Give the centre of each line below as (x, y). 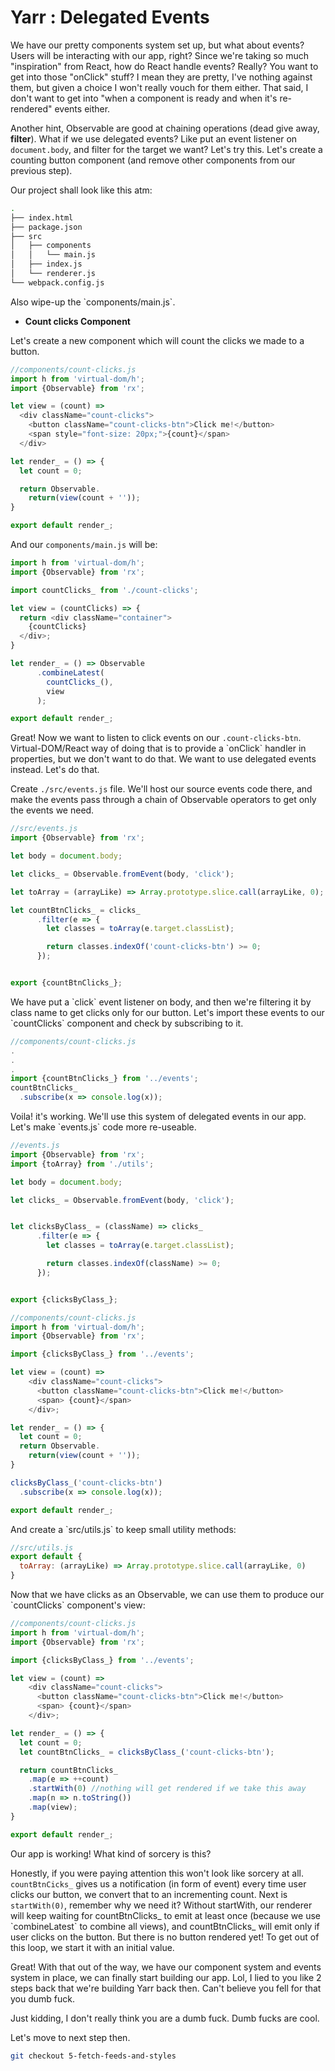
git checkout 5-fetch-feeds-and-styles (93, 2056)
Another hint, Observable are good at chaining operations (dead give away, (165, 128)
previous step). (41, 170)
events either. (82, 108)
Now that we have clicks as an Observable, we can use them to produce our (167, 1595)
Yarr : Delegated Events (110, 17)
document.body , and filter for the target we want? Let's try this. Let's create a (166, 149)
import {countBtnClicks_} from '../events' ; (104, 1079)
